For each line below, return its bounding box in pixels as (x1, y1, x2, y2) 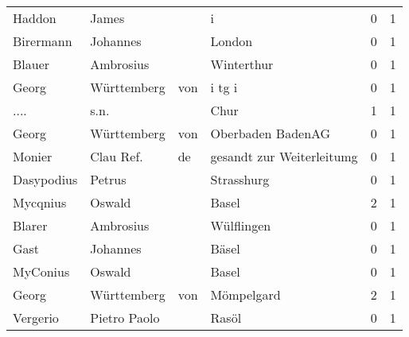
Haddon (13, 9, 56, 27)
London (210, 32, 253, 50)
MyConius (13, 262, 70, 281)
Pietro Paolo (90, 308, 160, 327)
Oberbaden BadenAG (210, 124, 331, 142)
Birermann (13, 32, 72, 50)
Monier (13, 147, 53, 165)
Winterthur (210, 55, 274, 73)
